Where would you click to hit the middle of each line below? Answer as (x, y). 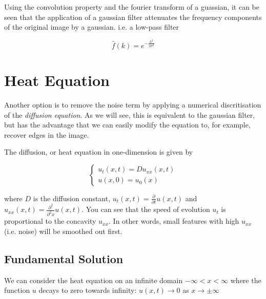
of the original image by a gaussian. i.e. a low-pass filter (92, 27)
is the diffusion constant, (72, 198)
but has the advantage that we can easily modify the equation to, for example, (127, 125)
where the (246, 280)
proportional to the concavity (50, 221)
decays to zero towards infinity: (88, 290)
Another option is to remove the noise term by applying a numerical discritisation (133, 104)
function (17, 290)
